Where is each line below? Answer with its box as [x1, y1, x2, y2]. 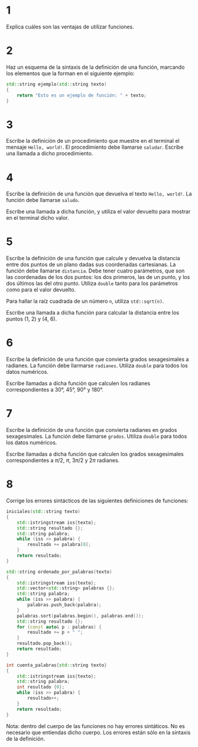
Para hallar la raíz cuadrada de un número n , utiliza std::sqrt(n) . [6, 297, 164, 305]
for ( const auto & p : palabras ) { [17, 624, 102, 630]
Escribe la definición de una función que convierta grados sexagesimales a [6, 356, 189, 363]
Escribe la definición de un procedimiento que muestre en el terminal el [6, 137, 180, 145]
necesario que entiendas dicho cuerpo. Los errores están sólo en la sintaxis [6, 729, 191, 736]
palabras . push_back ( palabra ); [27, 602, 102, 608]
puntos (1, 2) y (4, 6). [6, 315, 57, 323]
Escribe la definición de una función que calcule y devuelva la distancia [6, 255, 180, 262]
